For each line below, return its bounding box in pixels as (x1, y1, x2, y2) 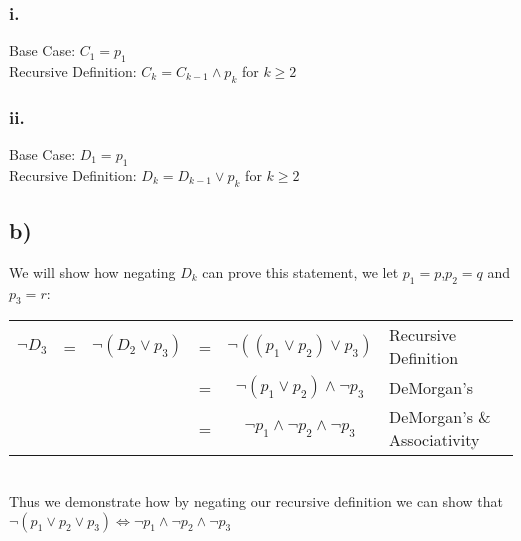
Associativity (389, 428, 480, 452)
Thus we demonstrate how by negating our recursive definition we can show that (9, 491, 503, 512)
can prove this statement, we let (202, 261, 399, 282)
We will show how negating (9, 261, 176, 282)
